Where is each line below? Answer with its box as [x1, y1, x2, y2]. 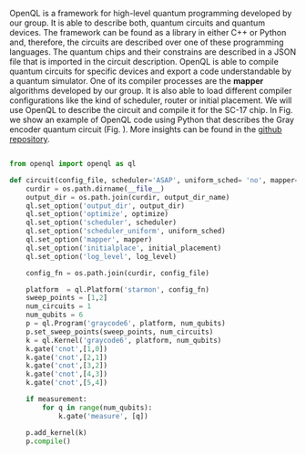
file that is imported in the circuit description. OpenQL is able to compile [9, 57, 280, 67]
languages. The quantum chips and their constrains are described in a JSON [9, 47, 297, 57]
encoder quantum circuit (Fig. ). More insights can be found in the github [9, 124, 282, 135]
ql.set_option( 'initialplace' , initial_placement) [25, 243, 222, 253]
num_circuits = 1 [25, 302, 92, 311]
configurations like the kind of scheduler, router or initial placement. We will [9, 95, 292, 106]
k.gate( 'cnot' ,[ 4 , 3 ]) [25, 369, 107, 379]
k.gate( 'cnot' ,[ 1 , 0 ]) [25, 344, 107, 354]
